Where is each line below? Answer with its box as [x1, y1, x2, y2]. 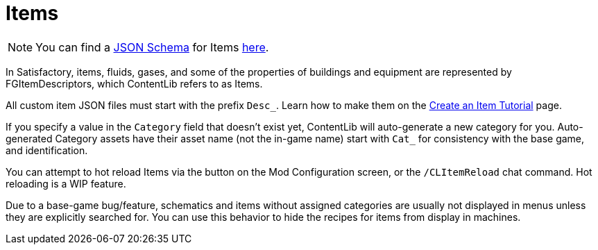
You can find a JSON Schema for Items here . [35, 40, 269, 54]
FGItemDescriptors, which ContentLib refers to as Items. [6, 77, 263, 90]
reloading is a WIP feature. [6, 177, 126, 190]
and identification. [6, 144, 88, 156]
